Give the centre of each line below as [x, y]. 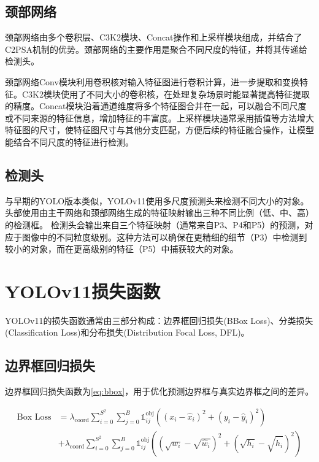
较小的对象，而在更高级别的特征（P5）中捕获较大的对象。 [122, 249]
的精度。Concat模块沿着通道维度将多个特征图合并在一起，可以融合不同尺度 [156, 106]
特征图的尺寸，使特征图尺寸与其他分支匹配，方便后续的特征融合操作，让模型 [159, 130]
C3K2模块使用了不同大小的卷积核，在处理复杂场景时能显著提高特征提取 [166, 94]
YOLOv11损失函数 [83, 291]
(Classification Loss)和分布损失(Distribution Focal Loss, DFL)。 [127, 332]
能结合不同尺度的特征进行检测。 [69, 141]
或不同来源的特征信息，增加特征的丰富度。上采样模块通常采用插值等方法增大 [159, 117]
